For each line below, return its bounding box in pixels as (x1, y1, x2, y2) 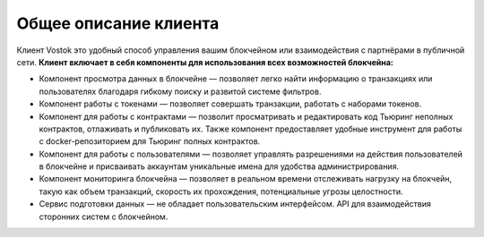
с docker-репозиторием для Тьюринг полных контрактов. (39, 136, 261, 147)
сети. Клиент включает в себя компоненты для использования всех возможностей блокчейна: (16, 56, 394, 67)
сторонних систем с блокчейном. (39, 211, 169, 222)
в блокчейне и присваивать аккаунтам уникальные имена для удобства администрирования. (39, 161, 399, 172)
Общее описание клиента (16, 13, 220, 33)
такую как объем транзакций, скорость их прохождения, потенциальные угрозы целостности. (39, 186, 403, 197)
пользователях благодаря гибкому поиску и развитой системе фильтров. (39, 86, 322, 97)
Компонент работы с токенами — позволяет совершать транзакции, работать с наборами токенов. (39, 98, 422, 109)
